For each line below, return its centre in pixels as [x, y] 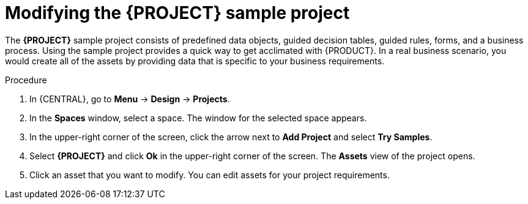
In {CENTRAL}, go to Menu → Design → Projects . [130, 99]
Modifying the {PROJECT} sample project [177, 13]
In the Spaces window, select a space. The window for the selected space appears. [198, 118]
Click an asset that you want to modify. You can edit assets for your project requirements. [210, 175]
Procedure [26, 80]
